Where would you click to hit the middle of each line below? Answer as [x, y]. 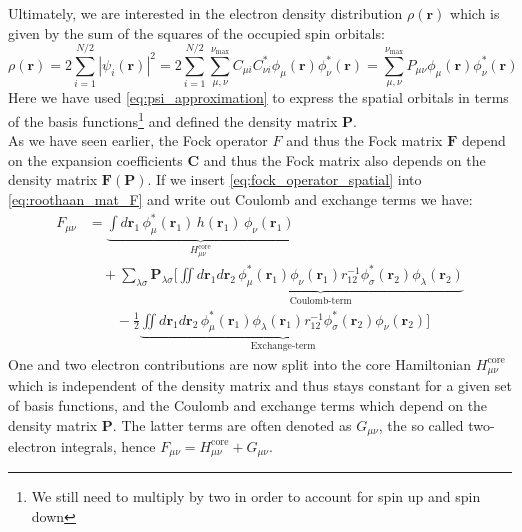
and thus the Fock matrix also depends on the [344, 159]
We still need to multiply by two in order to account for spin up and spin [256, 496]
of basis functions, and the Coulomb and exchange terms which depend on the [248, 404]
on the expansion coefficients [95, 159]
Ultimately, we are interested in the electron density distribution [205, 13]
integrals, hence [108, 445]
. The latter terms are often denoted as [232, 424]
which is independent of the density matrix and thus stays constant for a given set [260, 385]
